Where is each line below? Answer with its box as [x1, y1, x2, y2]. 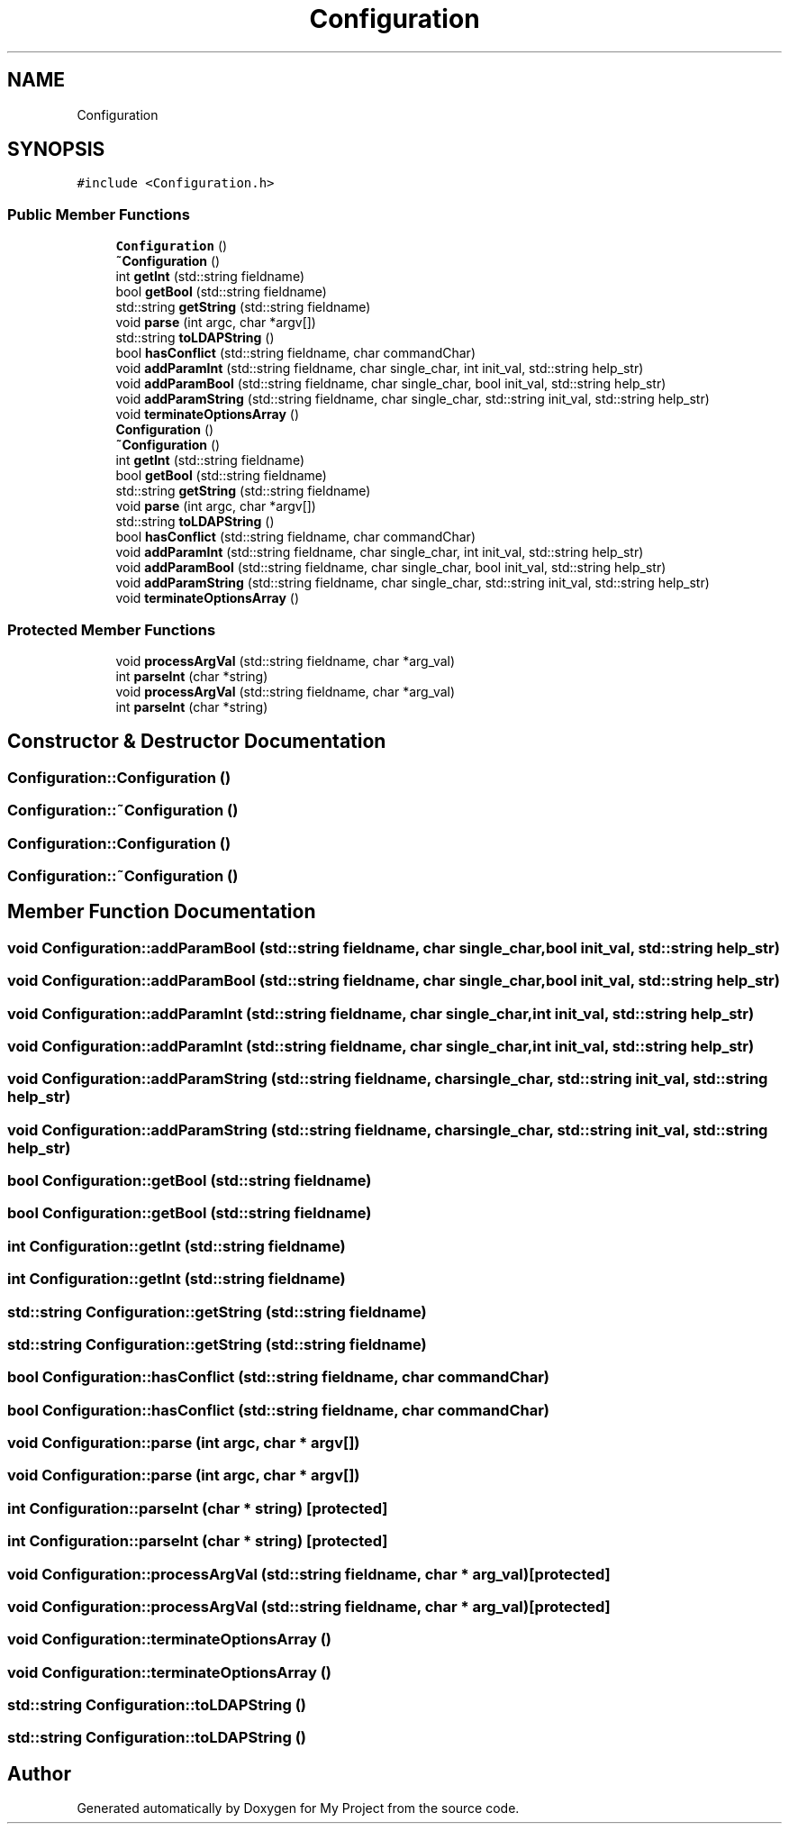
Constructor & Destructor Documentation [7, 730, 386, 753]
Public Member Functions [7, 205, 190, 223]
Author [7, 1762, 71, 1785]
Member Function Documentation [7, 900, 316, 924]
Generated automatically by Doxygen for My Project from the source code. [77, 1800, 520, 1817]
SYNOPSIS [7, 138, 105, 161]
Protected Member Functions [7, 620, 216, 639]
